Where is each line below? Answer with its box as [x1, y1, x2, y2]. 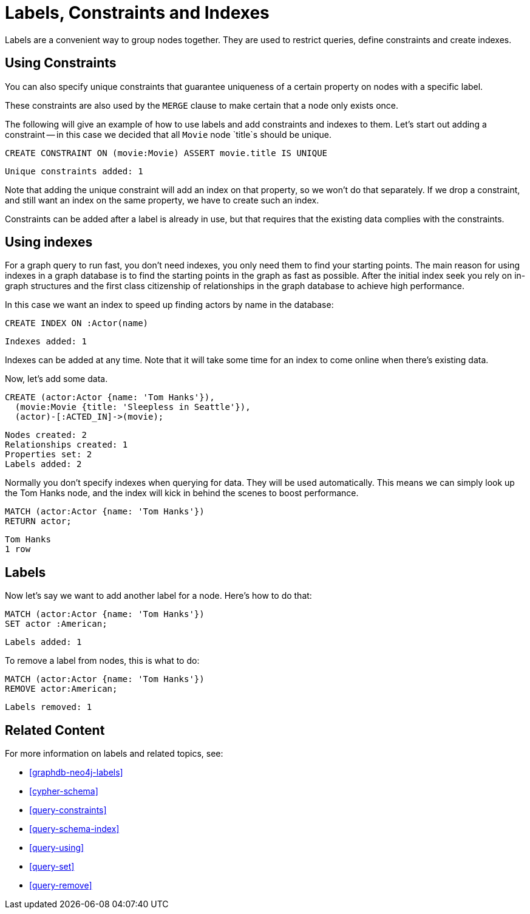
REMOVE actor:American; [5, 684, 118, 694]
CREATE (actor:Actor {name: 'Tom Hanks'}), [5, 392, 215, 403]
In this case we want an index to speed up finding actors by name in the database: [5, 299, 334, 310]
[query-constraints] [29, 805, 107, 816]
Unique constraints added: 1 [5, 166, 143, 176]
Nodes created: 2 [5, 430, 87, 440]
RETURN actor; [5, 516, 72, 527]
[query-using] [29, 842, 84, 853]
